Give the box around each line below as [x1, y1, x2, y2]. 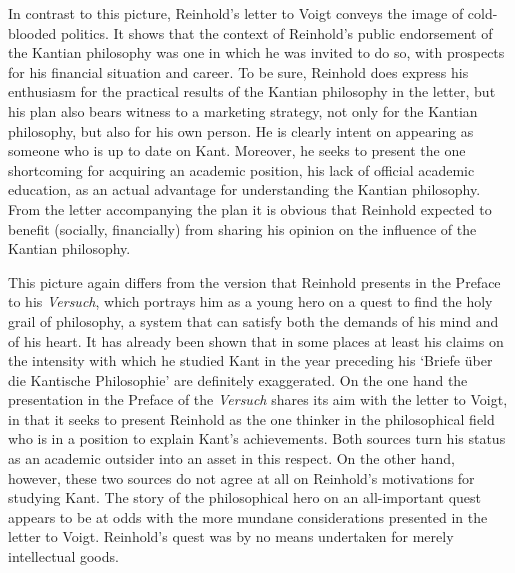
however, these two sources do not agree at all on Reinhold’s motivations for [8, 467, 475, 488]
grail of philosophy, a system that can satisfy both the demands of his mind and [8, 310, 499, 331]
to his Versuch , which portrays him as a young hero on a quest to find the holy [8, 291, 493, 312]
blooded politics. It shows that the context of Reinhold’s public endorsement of [8, 22, 493, 43]
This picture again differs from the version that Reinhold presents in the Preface [8, 271, 501, 292]
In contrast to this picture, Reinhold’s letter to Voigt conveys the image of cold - [8, 3, 498, 23]
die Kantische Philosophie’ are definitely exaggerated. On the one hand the [8, 369, 468, 390]
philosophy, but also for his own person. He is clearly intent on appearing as [8, 120, 474, 141]
